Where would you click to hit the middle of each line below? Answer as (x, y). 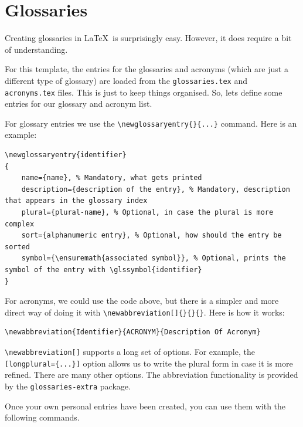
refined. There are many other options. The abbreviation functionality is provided (151, 375)
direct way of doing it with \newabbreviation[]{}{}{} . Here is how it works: (145, 312)
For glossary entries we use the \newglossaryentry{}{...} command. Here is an (151, 123)
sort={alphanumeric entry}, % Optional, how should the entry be (151, 235)
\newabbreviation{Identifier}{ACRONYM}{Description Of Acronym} (133, 332)
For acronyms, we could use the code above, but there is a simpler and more (142, 301)
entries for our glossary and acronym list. (79, 104)
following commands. (42, 417)
